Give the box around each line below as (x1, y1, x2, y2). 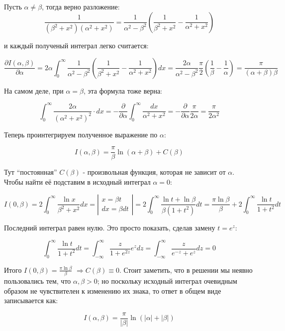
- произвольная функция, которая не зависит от (83, 167, 226, 177)
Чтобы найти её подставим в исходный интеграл (4, 176, 151, 187)
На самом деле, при (4, 85, 64, 96)
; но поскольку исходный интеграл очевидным (97, 276, 237, 286)
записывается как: (4, 295, 58, 306)
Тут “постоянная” (4, 167, 57, 177)
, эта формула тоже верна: (84, 85, 162, 96)
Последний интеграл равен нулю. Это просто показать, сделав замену (4, 222, 215, 232)
